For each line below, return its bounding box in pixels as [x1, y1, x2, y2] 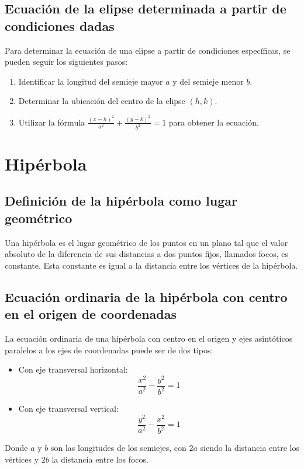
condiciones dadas [5, 16, 115, 34]
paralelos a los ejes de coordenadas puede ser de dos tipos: [5, 343, 213, 356]
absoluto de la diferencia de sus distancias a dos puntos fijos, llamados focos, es [5, 248, 289, 260]
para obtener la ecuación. [168, 116, 259, 128]
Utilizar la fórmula [18, 116, 85, 128]
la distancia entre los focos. [51, 453, 148, 465]
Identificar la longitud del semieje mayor [18, 75, 163, 87]
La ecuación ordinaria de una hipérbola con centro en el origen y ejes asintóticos [5, 332, 293, 345]
